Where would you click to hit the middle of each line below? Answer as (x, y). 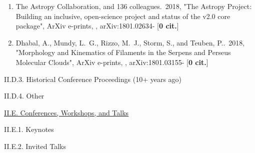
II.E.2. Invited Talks (35, 146)
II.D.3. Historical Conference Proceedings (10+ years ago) (93, 79)
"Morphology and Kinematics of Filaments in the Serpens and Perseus (123, 52)
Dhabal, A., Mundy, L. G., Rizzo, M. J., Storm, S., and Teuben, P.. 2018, (130, 42)
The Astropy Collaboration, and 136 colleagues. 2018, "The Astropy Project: (134, 6)
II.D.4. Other (24, 96)
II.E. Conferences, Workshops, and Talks (66, 112)
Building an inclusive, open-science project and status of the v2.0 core (123, 16)
